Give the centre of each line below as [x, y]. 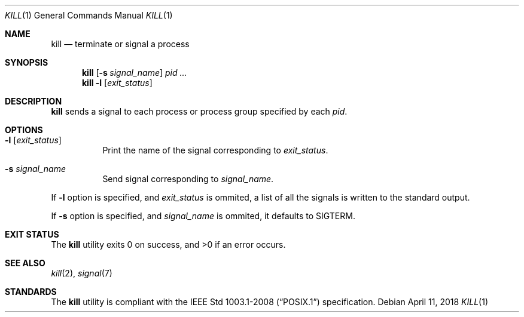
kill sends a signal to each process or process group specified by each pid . [199, 111]
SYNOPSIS [27, 62]
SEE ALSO [25, 263]
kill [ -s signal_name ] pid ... [135, 73]
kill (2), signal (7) [82, 273]
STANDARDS [31, 292]
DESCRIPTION [33, 101]
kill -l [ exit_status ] [117, 83]
